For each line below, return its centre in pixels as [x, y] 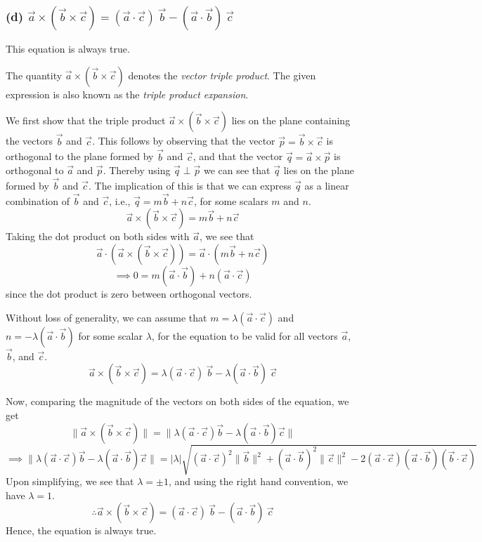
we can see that [237, 170]
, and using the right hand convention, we [258, 481]
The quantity [34, 75]
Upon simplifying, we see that [70, 481]
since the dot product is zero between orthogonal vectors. [129, 293]
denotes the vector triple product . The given [222, 75]
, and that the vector [238, 156]
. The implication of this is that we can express [190, 185]
